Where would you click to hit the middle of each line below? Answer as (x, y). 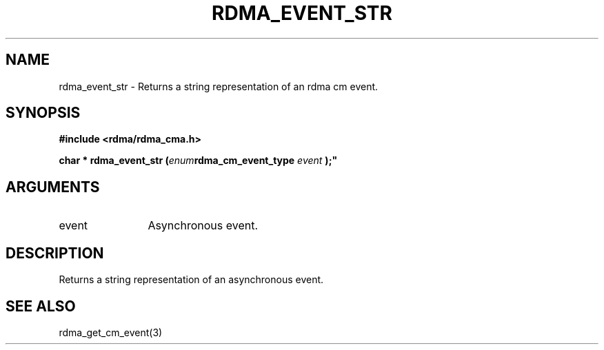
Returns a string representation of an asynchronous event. (191, 280)
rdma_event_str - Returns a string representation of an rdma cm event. (219, 86)
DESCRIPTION (55, 253)
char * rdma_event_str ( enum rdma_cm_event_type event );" (198, 161)
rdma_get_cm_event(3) (111, 332)
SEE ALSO (41, 306)
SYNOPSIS (43, 113)
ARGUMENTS (53, 187)
